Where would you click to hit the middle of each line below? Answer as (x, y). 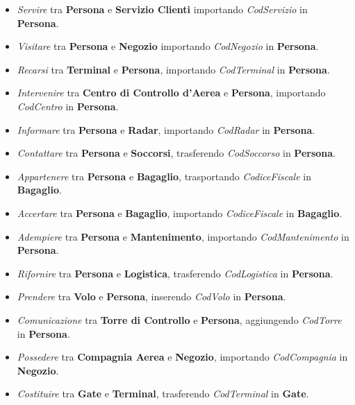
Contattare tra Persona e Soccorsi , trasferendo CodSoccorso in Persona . (176, 153)
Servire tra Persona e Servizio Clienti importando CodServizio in (162, 9)
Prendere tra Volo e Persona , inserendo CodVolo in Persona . (151, 296)
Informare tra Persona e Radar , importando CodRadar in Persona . (166, 129)
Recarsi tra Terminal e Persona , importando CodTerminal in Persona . (173, 69)
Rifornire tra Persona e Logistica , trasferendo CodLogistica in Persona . (175, 273)
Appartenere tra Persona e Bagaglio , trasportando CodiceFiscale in (164, 176)
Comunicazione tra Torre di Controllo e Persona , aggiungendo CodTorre (179, 319)
